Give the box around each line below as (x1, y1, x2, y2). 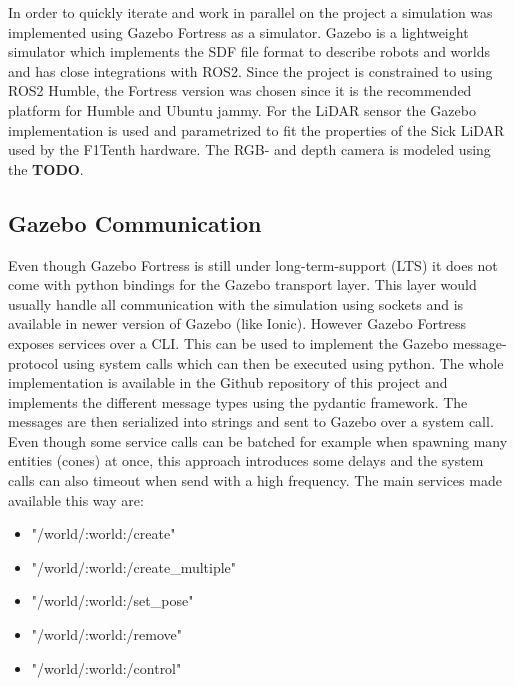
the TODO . (8, 158, 84, 179)
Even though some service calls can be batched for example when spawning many (8, 430, 508, 451)
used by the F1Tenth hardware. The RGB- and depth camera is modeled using (8, 139, 491, 160)
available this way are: (8, 489, 144, 510)
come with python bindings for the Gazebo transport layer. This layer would (8, 274, 477, 295)
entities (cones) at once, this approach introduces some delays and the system (8, 450, 484, 471)
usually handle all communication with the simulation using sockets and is (8, 293, 464, 314)
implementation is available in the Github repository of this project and (8, 372, 448, 393)
